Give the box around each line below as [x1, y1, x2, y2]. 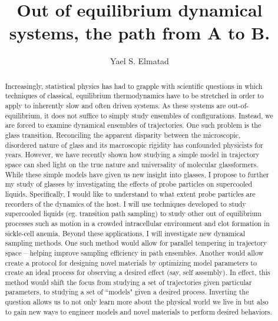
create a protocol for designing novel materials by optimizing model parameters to [5, 257, 257, 267]
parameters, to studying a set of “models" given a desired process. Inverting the [5, 287, 249, 297]
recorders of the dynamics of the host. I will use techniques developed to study [5, 198, 246, 209]
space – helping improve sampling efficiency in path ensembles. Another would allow [5, 247, 264, 257]
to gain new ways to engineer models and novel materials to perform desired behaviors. [5, 306, 272, 316]
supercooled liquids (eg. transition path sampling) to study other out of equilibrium [5, 209, 262, 219]
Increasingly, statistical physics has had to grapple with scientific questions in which [5, 81, 263, 91]
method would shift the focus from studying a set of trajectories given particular [5, 277, 252, 287]
